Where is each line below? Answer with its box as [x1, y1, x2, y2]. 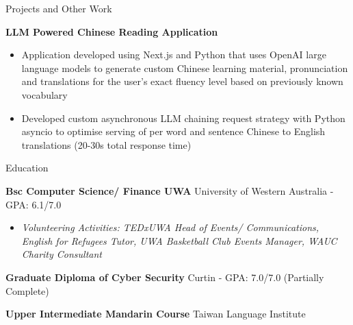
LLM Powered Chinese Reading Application [5, 24, 218, 38]
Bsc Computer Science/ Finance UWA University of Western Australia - [5, 183, 334, 197]
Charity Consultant [21, 247, 102, 261]
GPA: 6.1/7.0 [5, 197, 62, 211]
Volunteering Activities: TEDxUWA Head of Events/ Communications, [21, 220, 319, 234]
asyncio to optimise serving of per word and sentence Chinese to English [21, 124, 326, 139]
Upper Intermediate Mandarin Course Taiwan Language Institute [5, 306, 306, 321]
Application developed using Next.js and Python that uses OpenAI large [21, 47, 326, 62]
